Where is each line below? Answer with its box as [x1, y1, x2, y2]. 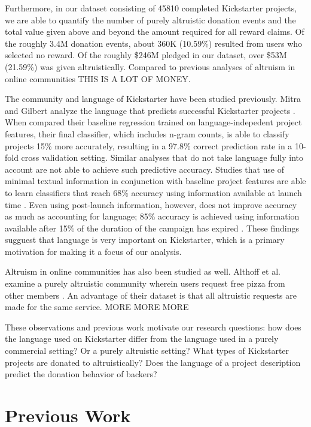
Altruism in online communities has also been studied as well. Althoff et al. [5, 265, 280, 278]
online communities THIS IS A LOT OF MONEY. [5, 72, 191, 85]
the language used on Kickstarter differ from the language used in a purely [5, 332, 279, 345]
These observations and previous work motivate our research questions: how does [5, 320, 301, 333]
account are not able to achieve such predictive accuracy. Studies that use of [5, 163, 284, 175]
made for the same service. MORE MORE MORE [5, 300, 189, 313]
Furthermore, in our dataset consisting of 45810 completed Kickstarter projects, [5, 2, 297, 14]
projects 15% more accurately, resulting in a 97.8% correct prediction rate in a [5, 139, 292, 152]
